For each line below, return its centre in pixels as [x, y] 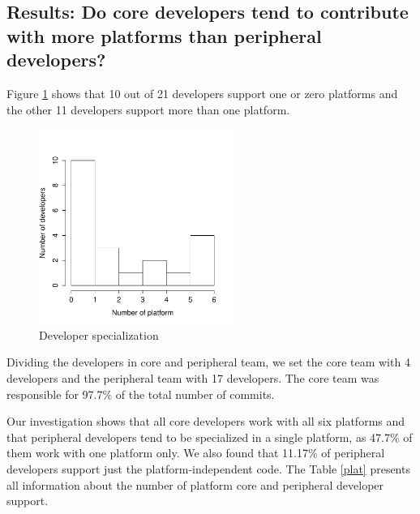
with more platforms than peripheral [164, 35]
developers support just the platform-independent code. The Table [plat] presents [208, 468]
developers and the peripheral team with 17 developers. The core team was [193, 377]
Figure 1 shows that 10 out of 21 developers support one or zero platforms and [202, 93]
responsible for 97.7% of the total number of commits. [141, 394]
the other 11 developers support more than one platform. [148, 109]
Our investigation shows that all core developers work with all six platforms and [206, 421]
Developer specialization [99, 334]
